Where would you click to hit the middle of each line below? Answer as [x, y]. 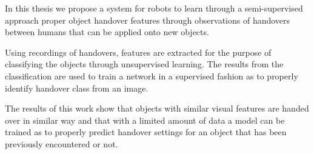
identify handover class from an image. [77, 88]
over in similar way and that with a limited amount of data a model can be [145, 120]
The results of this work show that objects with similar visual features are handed [157, 108]
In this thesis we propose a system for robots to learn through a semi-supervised [154, 8]
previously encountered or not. [62, 143]
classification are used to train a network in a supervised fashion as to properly [152, 75]
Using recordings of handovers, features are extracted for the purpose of [138, 52]
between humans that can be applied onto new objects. [107, 32]
